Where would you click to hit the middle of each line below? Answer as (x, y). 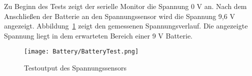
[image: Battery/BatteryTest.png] (81, 52)
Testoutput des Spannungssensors (75, 68)
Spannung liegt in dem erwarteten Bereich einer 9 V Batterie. (98, 35)
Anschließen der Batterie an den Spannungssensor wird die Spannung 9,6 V (119, 16)
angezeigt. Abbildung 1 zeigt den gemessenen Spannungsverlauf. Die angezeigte (126, 26)
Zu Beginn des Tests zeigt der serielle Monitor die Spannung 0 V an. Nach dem (125, 6)
